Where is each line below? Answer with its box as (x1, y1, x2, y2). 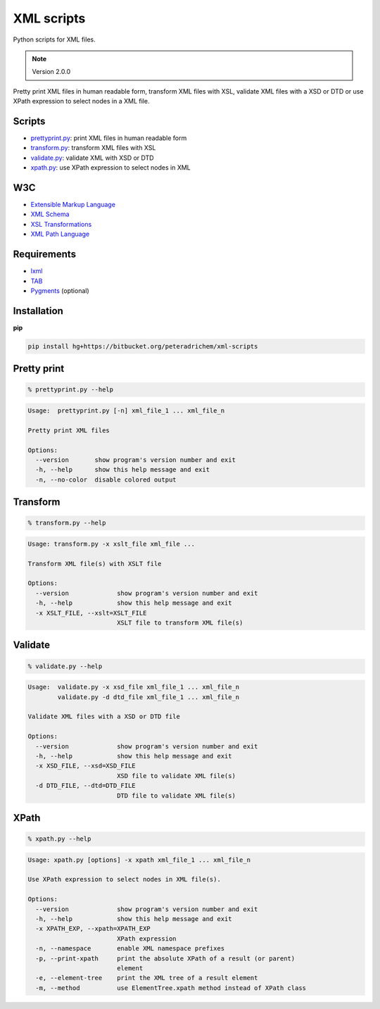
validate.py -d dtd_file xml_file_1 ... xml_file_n (57, 693, 240, 701)
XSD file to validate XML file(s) (116, 772, 236, 779)
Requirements (13, 249, 77, 261)
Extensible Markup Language (30, 201, 116, 209)
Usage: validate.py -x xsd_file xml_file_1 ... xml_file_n (27, 683, 240, 691)
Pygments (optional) (30, 286, 89, 295)
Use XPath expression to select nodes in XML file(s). (27, 875, 221, 884)
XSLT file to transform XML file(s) (116, 619, 243, 627)
